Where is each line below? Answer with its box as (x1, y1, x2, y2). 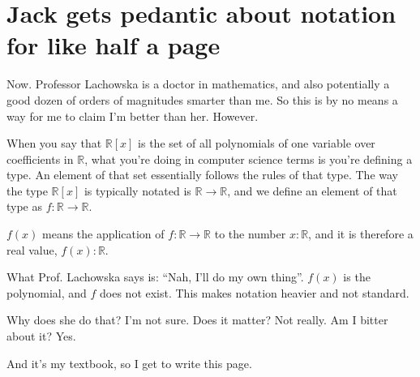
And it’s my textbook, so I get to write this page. (6, 354, 252, 371)
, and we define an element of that (227, 182, 397, 199)
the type (6, 182, 48, 199)
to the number (214, 225, 286, 242)
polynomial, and (6, 284, 87, 301)
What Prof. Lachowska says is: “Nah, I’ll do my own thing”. (6, 268, 304, 285)
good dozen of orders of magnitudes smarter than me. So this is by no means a (6, 91, 398, 108)
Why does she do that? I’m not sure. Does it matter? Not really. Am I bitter (6, 311, 388, 328)
